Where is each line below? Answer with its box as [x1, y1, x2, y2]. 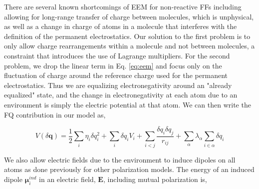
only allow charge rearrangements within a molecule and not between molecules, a [4, 40, 255, 51]
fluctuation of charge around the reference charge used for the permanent [4, 70, 228, 80]
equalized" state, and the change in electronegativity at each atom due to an [4, 89, 238, 100]
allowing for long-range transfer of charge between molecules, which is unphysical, [4, 11, 254, 21]
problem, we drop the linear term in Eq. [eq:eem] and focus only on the [4, 60, 222, 70]
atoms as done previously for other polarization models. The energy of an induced [4, 164, 255, 174]
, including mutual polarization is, [103, 173, 207, 184]
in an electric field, [39, 173, 96, 184]
